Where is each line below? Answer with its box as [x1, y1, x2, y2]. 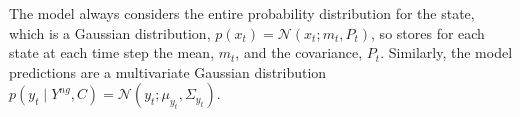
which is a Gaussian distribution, [9, 22, 211, 43]
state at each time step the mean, [9, 42, 215, 63]
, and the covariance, [235, 42, 363, 63]
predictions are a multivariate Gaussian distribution [9, 61, 327, 82]
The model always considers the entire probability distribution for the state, [9, 3, 475, 23]
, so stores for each [371, 22, 485, 43]
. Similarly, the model [380, 42, 513, 63]
